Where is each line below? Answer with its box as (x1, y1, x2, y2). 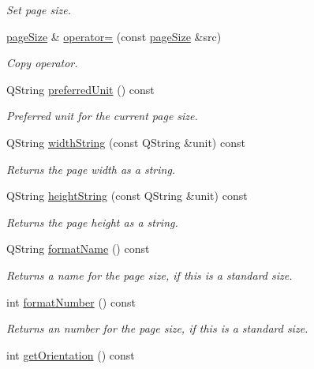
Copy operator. (6, 55, 78, 71)
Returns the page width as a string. (6, 160, 176, 177)
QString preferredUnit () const (6, 81, 155, 97)
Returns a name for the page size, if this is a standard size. (6, 266, 293, 283)
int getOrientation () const (6, 346, 135, 363)
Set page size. (6, 2, 71, 17)
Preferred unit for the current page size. (6, 107, 198, 124)
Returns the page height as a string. (6, 213, 178, 230)
